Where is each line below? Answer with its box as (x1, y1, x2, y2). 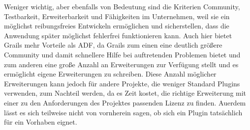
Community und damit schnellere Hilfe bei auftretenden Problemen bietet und (4, 49, 241, 59)
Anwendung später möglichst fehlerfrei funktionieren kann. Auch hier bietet (4, 30, 232, 40)
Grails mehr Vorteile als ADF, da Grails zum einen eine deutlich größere (4, 40, 222, 50)
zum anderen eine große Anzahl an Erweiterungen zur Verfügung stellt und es (4, 59, 239, 69)
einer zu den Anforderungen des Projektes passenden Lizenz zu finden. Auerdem (4, 97, 246, 107)
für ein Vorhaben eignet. (4, 117, 77, 127)
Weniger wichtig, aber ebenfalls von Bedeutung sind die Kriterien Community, (4, 1, 240, 11)
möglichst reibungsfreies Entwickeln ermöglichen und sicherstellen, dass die (4, 21, 229, 31)
